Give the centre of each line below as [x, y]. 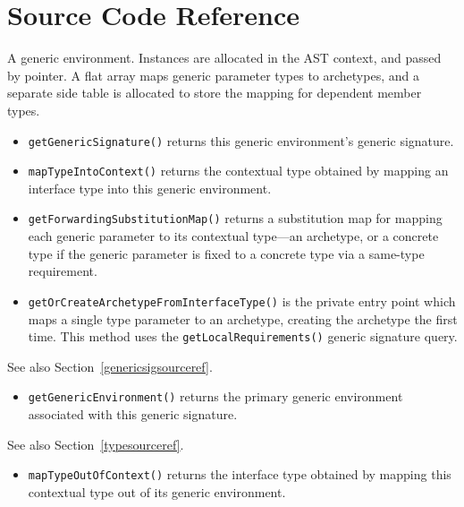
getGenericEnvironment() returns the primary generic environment [215, 396]
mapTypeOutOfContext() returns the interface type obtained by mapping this [240, 474]
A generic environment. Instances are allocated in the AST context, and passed [224, 58]
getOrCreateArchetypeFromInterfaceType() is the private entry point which [242, 301]
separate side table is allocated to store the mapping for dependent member [215, 93]
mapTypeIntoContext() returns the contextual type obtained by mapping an [238, 171]
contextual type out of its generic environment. [157, 491]
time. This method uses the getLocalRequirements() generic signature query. [243, 336]
